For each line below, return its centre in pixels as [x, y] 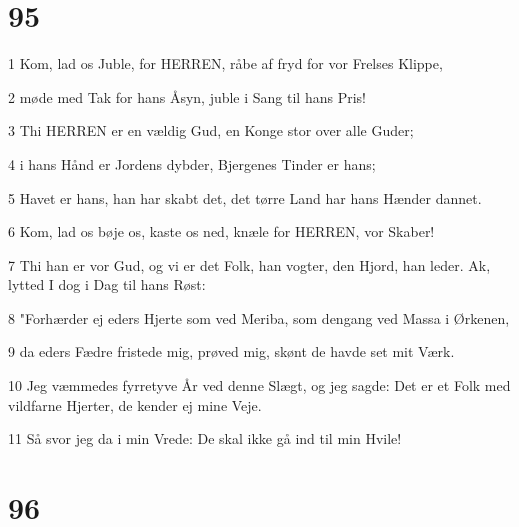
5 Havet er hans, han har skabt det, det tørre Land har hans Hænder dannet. [245, 197]
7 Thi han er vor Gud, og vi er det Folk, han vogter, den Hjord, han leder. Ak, [249, 264]
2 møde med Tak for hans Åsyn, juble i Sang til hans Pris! [187, 96]
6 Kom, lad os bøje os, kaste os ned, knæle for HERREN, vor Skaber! [221, 231]
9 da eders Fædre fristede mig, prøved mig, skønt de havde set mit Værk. [231, 351]
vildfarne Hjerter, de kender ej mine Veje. [135, 404]
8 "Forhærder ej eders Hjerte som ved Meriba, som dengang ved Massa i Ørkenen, [259, 317]
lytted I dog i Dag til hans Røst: [107, 284]
